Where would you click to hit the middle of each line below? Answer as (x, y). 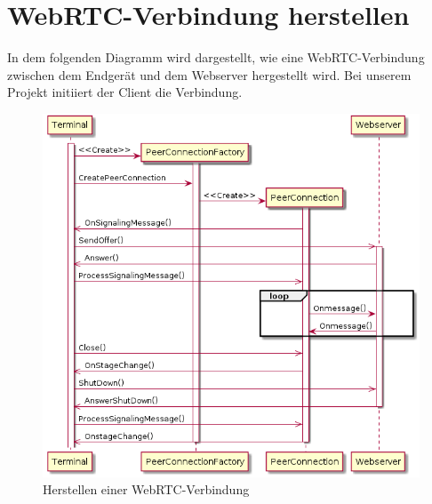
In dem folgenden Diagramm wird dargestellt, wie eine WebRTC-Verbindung (216, 57)
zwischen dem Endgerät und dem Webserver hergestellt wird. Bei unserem (209, 74)
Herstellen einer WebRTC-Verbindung (146, 489)
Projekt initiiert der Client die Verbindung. (125, 92)
